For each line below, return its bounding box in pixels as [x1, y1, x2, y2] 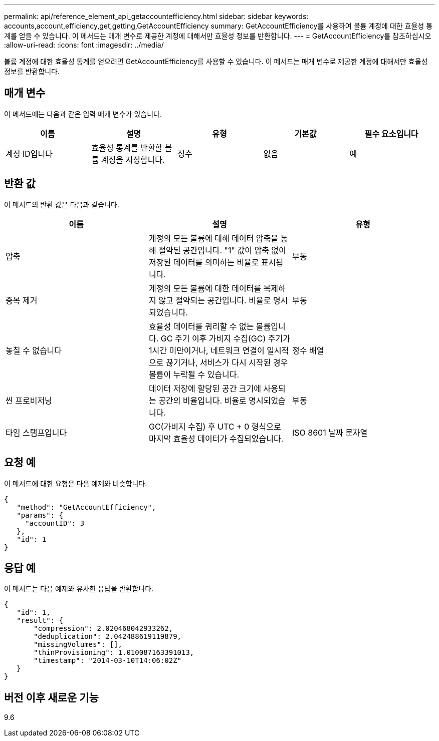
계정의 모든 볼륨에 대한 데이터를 [148, 283, 262, 293]
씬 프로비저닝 [6, 395, 52, 406]
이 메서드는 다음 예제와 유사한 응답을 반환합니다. [4, 584, 154, 593]
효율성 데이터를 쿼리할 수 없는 [148, 321, 254, 331]
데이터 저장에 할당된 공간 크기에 [148, 383, 262, 394]
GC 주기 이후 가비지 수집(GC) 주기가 [160, 333, 290, 343]
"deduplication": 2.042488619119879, [34, 632, 182, 641]
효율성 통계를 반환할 [91, 142, 163, 153]
